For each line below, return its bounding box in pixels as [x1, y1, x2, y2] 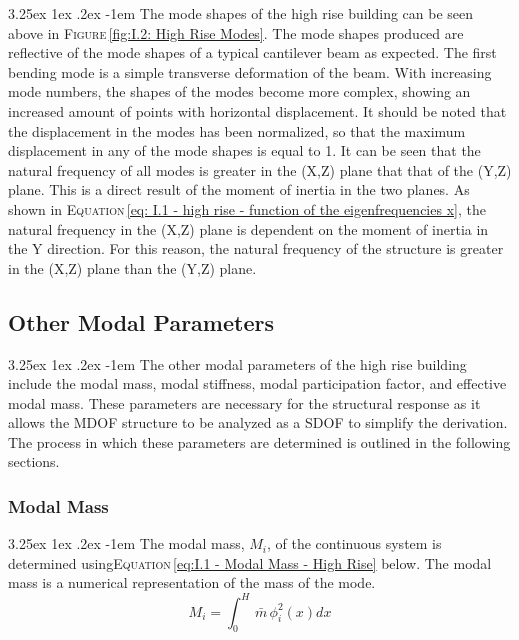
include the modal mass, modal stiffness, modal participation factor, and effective [8, 373, 507, 394]
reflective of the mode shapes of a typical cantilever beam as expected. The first [8, 42, 497, 63]
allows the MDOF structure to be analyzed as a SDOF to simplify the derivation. [8, 412, 508, 433]
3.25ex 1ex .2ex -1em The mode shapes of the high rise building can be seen [8, 3, 474, 23]
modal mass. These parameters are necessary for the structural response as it [8, 392, 481, 413]
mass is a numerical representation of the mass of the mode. [8, 572, 376, 593]
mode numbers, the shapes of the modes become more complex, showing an [8, 81, 471, 102]
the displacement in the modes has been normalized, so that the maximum [8, 120, 466, 141]
